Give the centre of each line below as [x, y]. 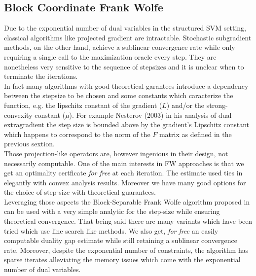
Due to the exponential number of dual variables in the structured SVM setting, [125, 28]
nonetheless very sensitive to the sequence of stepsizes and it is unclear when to [124, 66]
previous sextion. [29, 144]
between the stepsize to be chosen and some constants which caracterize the [119, 95]
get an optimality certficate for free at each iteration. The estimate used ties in [123, 173]
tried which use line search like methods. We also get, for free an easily [111, 230]
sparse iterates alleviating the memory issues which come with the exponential [122, 259]
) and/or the [185, 105]
